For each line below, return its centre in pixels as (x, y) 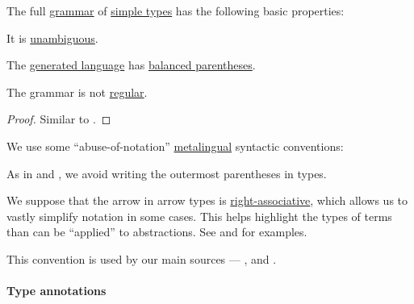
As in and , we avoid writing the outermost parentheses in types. (167, 173)
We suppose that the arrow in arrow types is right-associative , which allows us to (207, 200)
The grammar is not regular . (77, 92)
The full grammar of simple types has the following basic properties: (176, 10)
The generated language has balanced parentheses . (131, 65)
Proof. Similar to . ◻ (59, 119)
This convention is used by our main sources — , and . (142, 258)
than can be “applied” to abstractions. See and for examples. (157, 232)
